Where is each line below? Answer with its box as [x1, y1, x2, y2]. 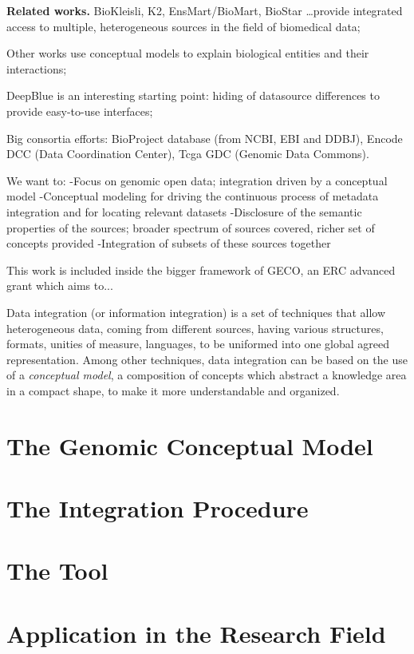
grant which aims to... [6, 277, 113, 294]
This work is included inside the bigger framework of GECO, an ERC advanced [6, 261, 396, 278]
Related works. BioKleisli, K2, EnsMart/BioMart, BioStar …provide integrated [6, 2, 403, 18]
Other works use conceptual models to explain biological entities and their [6, 45, 369, 61]
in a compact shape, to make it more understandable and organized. [6, 382, 340, 398]
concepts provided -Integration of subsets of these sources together [6, 235, 331, 252]
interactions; [6, 60, 67, 77]
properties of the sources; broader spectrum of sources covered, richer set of [6, 219, 375, 236]
